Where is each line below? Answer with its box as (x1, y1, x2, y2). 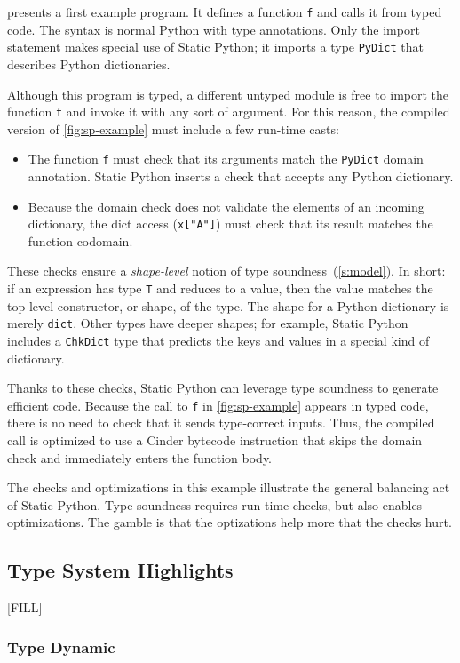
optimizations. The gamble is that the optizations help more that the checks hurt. (7, 513, 452, 531)
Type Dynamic (7, 635, 115, 658)
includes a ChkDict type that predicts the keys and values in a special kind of (7, 331, 430, 349)
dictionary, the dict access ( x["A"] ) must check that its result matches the (28, 214, 433, 233)
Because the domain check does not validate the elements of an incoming (28, 196, 424, 215)
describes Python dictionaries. (7, 54, 171, 73)
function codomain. (28, 231, 133, 250)
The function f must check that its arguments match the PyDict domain (28, 149, 424, 168)
